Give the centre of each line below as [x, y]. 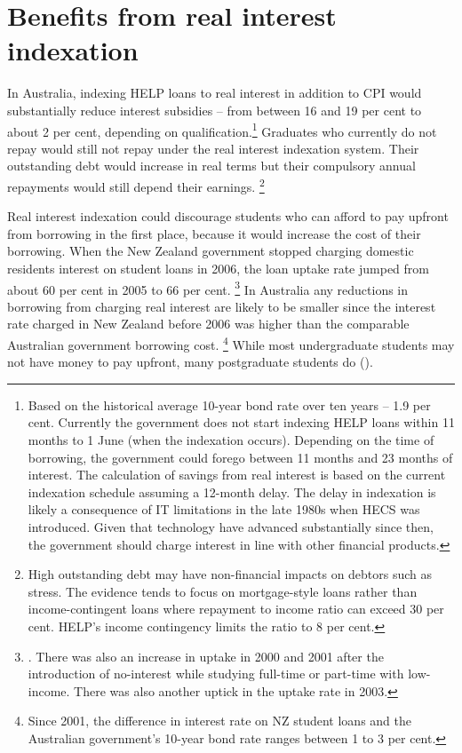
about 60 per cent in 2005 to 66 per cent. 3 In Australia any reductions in [208, 288]
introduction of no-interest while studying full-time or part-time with [216, 674]
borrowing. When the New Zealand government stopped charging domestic [211, 251]
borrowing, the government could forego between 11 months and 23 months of [240, 457]
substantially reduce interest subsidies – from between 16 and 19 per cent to [215, 110]
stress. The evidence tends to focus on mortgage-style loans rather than [223, 591]
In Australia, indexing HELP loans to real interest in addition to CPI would [215, 93]
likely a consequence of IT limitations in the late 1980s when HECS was [224, 509]
